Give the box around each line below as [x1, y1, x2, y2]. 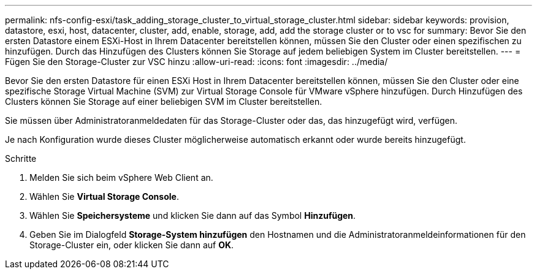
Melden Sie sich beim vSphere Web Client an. [29, 172, 213, 183]
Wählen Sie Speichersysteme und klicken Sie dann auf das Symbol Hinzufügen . [29, 210, 356, 221]
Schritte [5, 153, 37, 164]
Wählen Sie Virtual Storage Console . [29, 191, 179, 202]
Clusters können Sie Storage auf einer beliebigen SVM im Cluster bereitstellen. [5, 96, 322, 107]
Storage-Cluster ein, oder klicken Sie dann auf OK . [29, 240, 234, 250]
